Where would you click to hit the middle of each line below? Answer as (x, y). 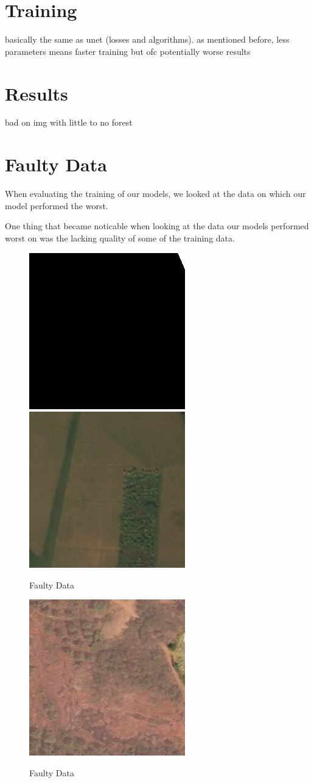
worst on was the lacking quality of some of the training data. (120, 238)
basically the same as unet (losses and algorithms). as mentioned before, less (147, 39)
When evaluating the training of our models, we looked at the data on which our (155, 194)
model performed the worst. (57, 205)
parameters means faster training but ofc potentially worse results (128, 51)
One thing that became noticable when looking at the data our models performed (157, 226)
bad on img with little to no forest (69, 122)
